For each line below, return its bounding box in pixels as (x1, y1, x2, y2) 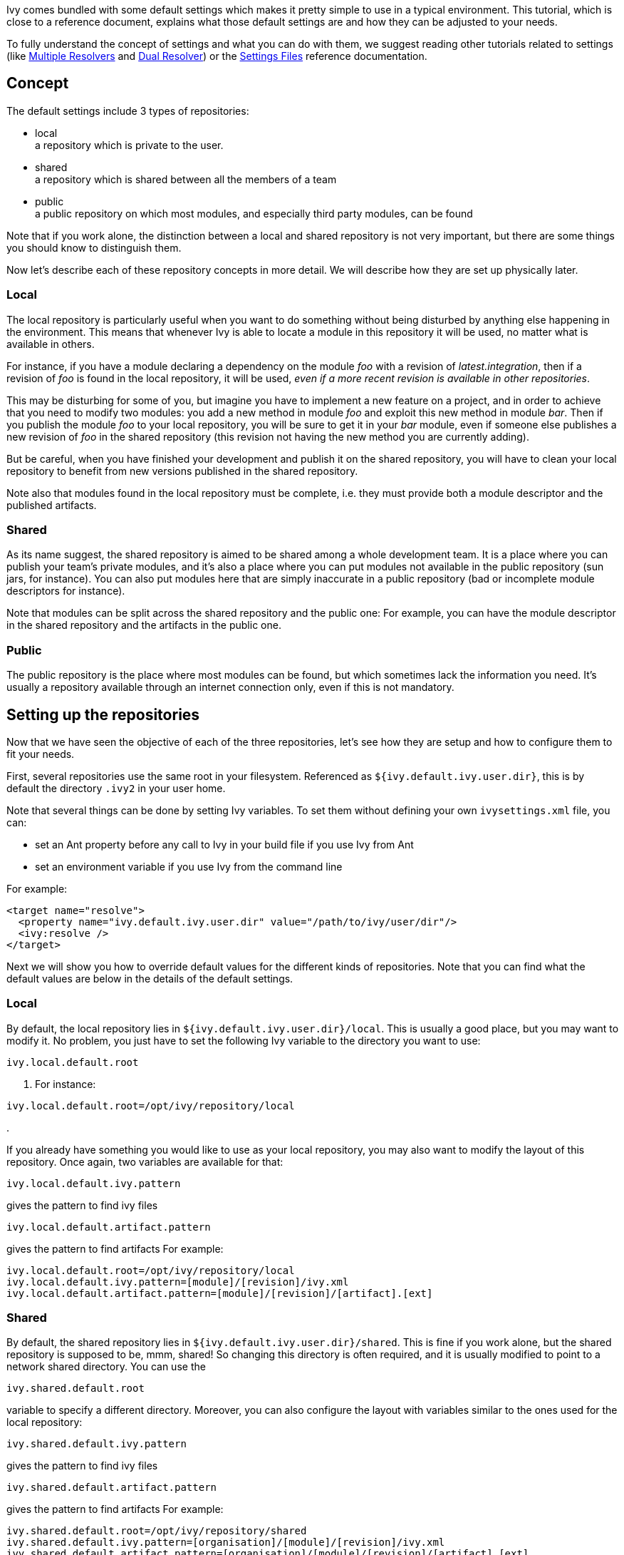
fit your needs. (6, 747, 75, 760)
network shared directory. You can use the (6, 1360, 206, 1373)
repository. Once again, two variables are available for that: (6, 1155, 284, 1168)
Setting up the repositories (6, 705, 200, 724)
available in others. (6, 337, 95, 350)
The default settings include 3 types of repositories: (6, 104, 249, 117)
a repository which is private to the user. (35, 138, 224, 151)
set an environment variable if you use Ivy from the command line (35, 860, 343, 873)
